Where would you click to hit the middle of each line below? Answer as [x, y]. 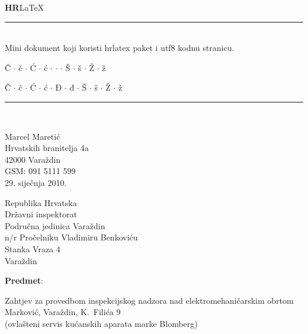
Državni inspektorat [41, 214]
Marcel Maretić [33, 136]
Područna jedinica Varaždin [55, 225]
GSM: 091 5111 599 [40, 171]
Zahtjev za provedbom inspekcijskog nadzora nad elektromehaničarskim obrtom [149, 300]
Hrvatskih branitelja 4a [47, 148]
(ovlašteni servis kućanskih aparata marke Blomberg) [101, 323]
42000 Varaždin [33, 159]
